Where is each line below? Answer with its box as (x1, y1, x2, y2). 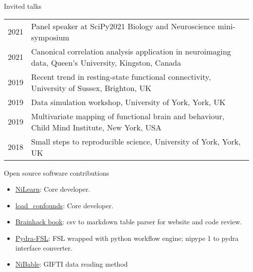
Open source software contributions (4, 167, 109, 178)
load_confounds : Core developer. (15, 200, 114, 210)
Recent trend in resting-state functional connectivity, (31, 71, 211, 82)
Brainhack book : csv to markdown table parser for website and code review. (15, 217, 242, 227)
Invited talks (4, 1, 42, 11)
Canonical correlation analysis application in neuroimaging (31, 45, 231, 57)
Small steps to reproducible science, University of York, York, (31, 135, 241, 147)
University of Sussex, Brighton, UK (31, 82, 151, 93)
